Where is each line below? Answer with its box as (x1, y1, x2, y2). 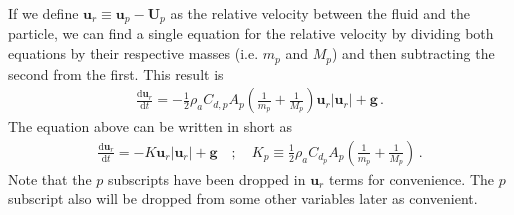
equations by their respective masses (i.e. (8, 43, 259, 64)
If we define (8, 3, 79, 23)
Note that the (8, 168, 92, 189)
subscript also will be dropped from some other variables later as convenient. (8, 188, 478, 209)
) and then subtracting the (332, 43, 495, 64)
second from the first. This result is (8, 63, 224, 84)
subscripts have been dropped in (107, 168, 306, 189)
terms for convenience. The (328, 168, 494, 189)
